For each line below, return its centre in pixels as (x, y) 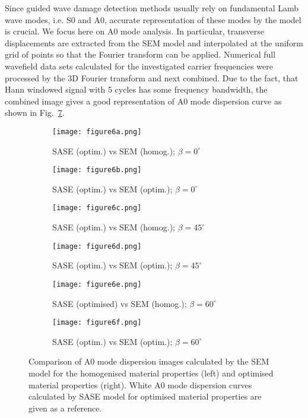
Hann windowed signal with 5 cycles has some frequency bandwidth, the (136, 89)
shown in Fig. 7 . (35, 113)
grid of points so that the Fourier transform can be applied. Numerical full (140, 54)
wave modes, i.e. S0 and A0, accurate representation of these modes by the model (153, 19)
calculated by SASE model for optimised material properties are (145, 396)
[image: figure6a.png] (97, 132)
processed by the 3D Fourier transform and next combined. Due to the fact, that (152, 77)
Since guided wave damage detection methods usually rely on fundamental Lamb (152, 8)
